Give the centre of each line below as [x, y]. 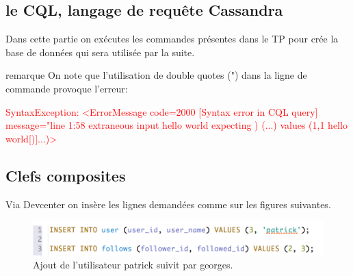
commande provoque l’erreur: [67, 88]
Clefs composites [66, 175]
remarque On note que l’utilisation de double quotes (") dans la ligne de [156, 75]
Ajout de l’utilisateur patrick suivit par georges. [133, 265]
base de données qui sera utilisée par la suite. [100, 52]
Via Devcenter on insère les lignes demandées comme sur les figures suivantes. [168, 204]
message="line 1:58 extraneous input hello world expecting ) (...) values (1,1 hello [176, 125]
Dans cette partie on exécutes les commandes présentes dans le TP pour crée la [172, 39]
